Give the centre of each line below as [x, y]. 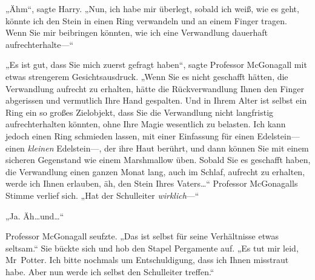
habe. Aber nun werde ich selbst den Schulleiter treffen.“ [110, 271]
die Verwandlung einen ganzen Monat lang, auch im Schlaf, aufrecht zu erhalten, [155, 171]
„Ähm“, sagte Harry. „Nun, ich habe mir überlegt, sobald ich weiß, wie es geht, [152, 8]
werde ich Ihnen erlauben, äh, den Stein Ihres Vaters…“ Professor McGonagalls [152, 183]
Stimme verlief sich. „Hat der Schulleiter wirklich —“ [102, 195]
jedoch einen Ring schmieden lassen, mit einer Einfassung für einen [130, 135]
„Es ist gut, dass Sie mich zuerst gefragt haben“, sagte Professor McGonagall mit [156, 65]
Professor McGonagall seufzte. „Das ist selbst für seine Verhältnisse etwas [142, 236]
